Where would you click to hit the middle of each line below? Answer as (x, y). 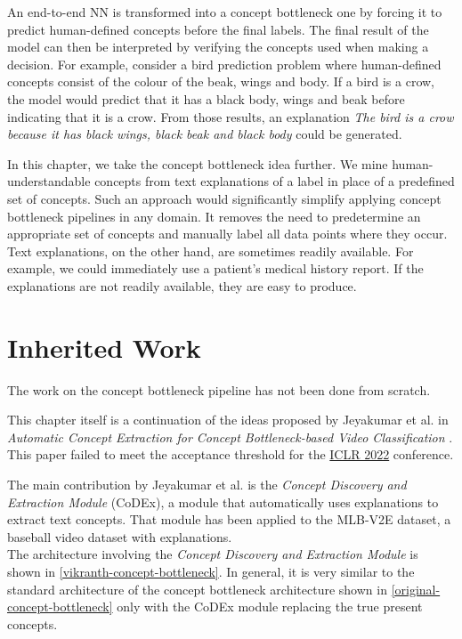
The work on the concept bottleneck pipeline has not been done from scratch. (219, 389)
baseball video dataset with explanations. (120, 536)
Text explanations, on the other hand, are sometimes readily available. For (211, 251)
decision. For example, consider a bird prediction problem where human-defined (224, 64)
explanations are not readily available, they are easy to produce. (182, 285)
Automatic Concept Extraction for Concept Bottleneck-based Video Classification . (230, 437)
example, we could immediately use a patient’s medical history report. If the (215, 268)
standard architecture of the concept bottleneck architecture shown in (197, 589)
